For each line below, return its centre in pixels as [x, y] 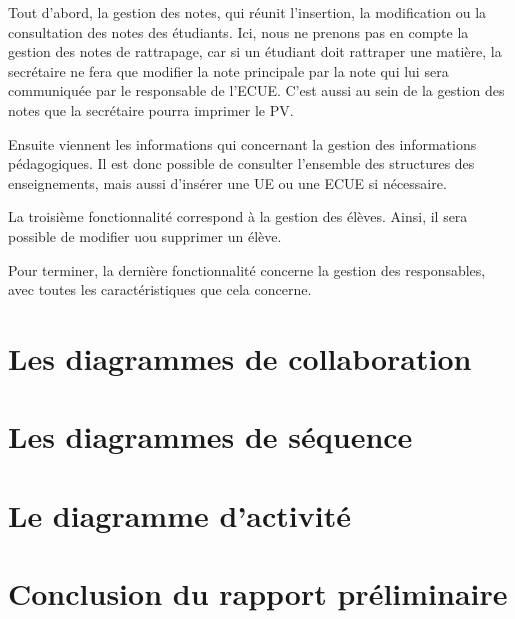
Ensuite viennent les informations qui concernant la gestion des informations [242, 143]
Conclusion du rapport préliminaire [258, 593]
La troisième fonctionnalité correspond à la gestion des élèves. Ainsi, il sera [238, 216]
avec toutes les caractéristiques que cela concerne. [160, 289]
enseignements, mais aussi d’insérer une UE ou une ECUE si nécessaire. [227, 182]
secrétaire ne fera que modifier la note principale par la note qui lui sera [228, 70]
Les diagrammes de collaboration [240, 357]
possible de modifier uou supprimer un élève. [145, 235]
